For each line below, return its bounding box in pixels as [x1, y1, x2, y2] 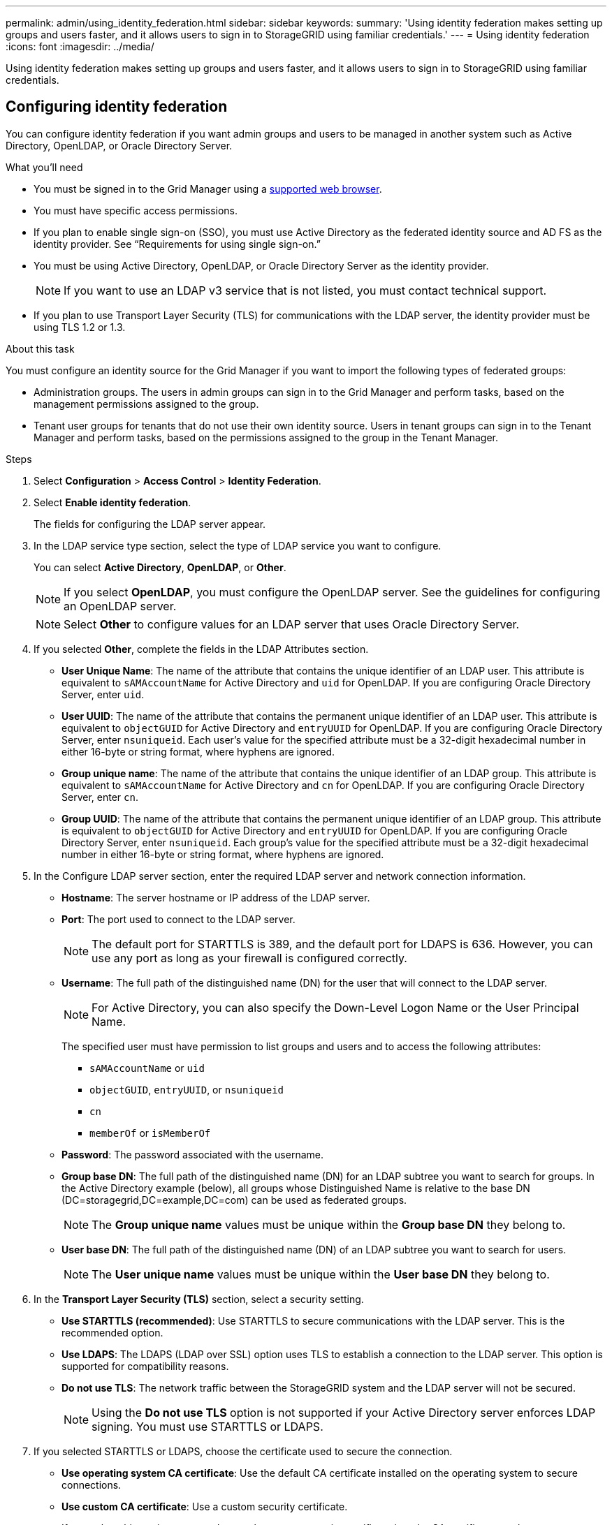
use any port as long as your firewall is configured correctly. [92, 950, 407, 965]
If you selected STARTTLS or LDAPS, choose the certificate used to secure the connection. [34, 1445, 453, 1457]
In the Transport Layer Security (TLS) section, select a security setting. [34, 1292, 364, 1305]
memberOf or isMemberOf [89, 1126, 211, 1139]
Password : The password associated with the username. [61, 1148, 323, 1161]
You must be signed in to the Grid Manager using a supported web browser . [34, 182, 382, 195]
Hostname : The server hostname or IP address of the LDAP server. [61, 891, 370, 904]
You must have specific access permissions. [34, 204, 238, 216]
